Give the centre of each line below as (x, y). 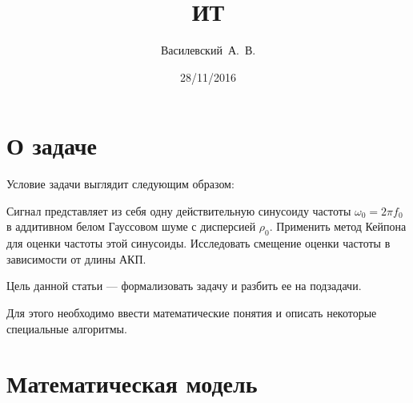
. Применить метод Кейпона (338, 226)
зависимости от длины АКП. (76, 258)
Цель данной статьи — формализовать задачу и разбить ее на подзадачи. (184, 286)
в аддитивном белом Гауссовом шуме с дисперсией (131, 226)
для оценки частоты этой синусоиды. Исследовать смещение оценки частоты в (198, 243)
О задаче (52, 145)
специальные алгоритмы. (67, 328)
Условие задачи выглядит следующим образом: (120, 184)
